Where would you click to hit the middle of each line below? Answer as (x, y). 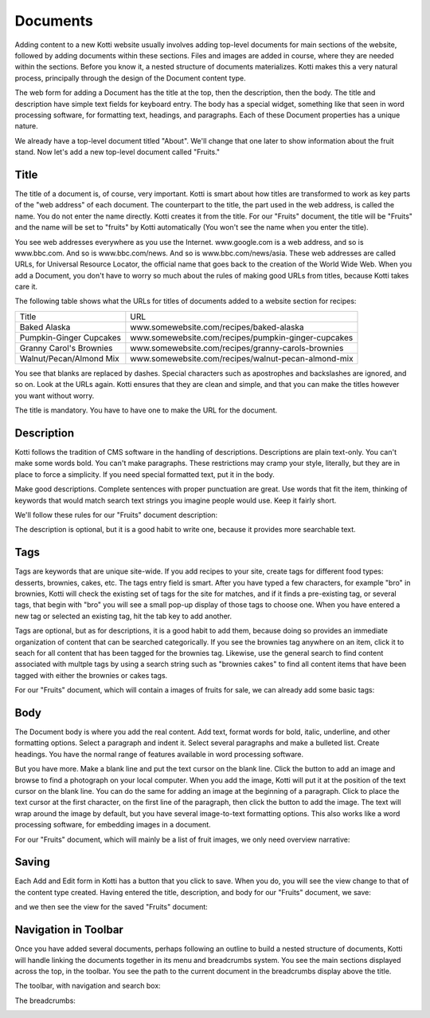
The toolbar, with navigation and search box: (88, 986)
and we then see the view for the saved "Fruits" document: (111, 907)
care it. (26, 286)
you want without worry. (55, 396)
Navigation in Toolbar (69, 930)
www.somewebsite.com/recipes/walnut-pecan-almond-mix (242, 358)
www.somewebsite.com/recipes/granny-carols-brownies (237, 348)
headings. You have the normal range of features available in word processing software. (159, 754)
